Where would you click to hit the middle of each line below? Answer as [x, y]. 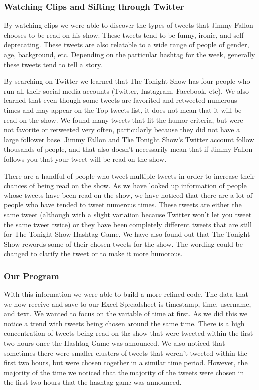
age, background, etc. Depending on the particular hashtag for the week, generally [129, 54]
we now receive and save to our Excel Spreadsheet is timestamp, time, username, [128, 304]
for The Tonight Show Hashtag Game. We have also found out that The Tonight [127, 234]
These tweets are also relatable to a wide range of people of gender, [146, 45]
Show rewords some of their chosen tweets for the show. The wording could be [123, 244]
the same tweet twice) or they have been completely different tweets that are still [128, 224]
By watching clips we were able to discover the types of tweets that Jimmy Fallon [129, 25]
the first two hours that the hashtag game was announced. [93, 382]
